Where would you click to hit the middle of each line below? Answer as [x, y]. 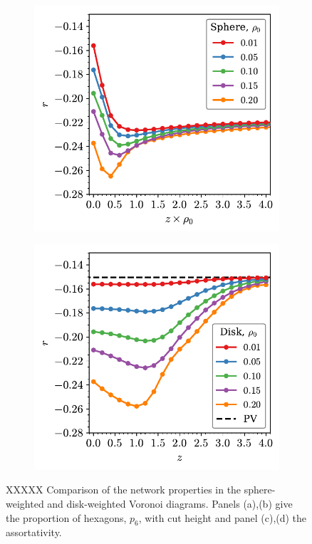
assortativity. [34, 532]
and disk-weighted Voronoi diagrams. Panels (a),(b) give [170, 504]
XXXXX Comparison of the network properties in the [124, 490]
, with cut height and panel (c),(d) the [223, 517]
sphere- [260, 490]
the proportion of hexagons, [66, 517]
